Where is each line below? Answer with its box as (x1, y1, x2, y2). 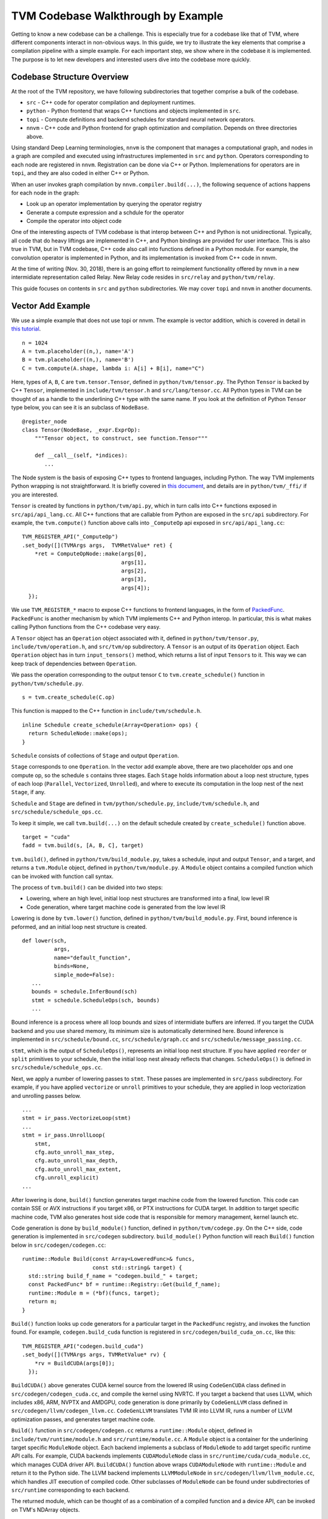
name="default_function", (53, 954, 131, 961)
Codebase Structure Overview (11, 72, 129, 82)
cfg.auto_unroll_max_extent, (34, 1165, 121, 1173)
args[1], (121, 559, 147, 566)
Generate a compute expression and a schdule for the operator (26, 208, 185, 216)
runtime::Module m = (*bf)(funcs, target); (28, 1289, 160, 1297)
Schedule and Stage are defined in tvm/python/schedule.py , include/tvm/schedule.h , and (11, 800, 259, 807)
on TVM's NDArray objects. (11, 1506, 80, 1513)
